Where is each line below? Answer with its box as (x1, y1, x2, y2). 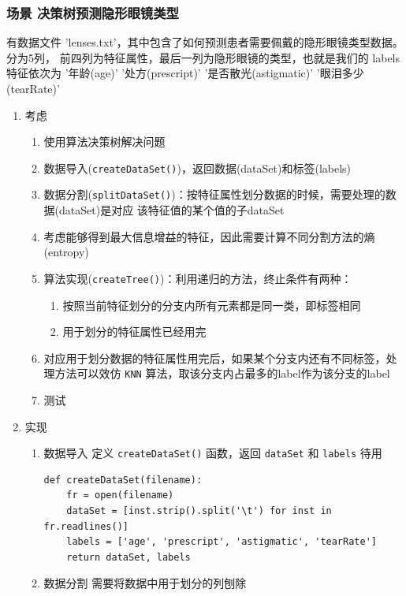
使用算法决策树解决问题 (43, 133, 166, 150)
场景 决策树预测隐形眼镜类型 (6, 2, 179, 22)
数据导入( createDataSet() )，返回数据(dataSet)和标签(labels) (43, 159, 352, 176)
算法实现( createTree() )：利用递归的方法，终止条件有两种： (43, 270, 352, 286)
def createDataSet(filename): (43, 474, 203, 486)
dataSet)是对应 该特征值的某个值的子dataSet (59, 202, 285, 218)
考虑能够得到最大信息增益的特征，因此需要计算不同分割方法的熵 (43, 228, 375, 244)
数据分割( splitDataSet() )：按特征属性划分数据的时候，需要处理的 (43, 186, 386, 203)
